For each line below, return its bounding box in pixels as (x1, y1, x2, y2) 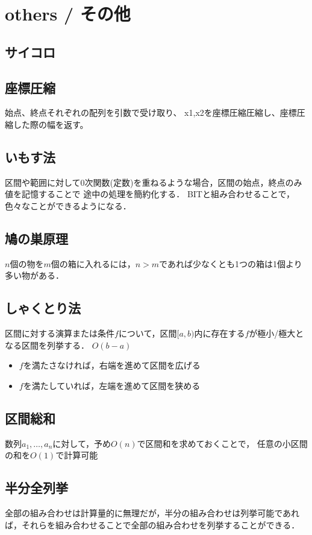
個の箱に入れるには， (51, 257, 136, 270)
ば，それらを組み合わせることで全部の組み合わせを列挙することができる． (5, 518, 300, 531)
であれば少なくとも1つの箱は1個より (159, 257, 302, 270)
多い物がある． (5, 269, 64, 282)
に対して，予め (52, 437, 111, 449)
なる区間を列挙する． (5, 338, 89, 351)
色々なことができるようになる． (5, 199, 131, 212)
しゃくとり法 (5, 299, 81, 317)
